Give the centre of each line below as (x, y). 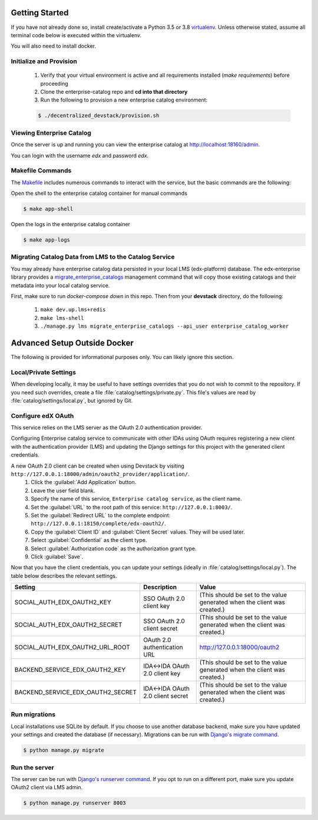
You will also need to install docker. (54, 46)
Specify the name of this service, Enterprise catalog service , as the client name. (136, 499)
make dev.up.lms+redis (73, 310)
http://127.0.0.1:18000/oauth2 (239, 648)
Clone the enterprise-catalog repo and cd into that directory (114, 92)
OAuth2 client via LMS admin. (47, 788)
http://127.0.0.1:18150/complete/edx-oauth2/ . (98, 524)
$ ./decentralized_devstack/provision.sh (99, 116)
